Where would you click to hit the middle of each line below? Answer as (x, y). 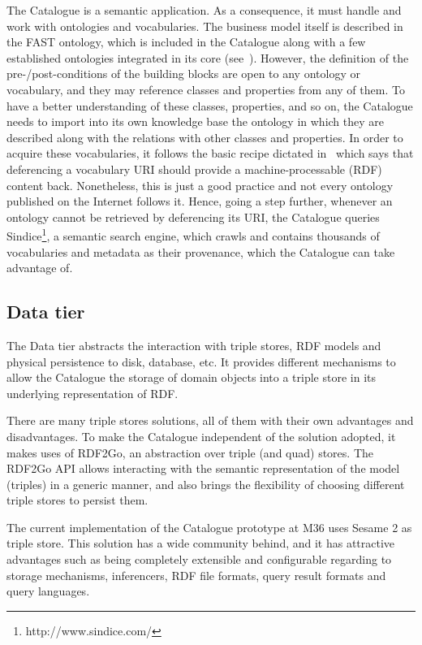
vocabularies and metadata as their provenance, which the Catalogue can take (201, 251)
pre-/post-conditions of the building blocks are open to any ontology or (183, 74)
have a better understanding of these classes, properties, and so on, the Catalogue (210, 105)
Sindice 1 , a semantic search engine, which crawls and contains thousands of (193, 234)
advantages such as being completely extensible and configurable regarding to (199, 559)
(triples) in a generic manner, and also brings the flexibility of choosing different (206, 484)
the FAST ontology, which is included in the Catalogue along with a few (186, 42)
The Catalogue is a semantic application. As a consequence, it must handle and (204, 10)
